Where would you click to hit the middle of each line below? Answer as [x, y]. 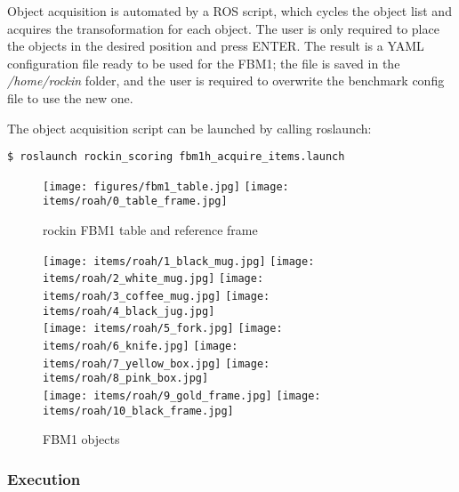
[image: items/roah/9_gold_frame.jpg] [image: [182, 395]
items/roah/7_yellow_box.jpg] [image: [157, 363]
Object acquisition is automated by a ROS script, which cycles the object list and [229, 11]
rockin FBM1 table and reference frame [150, 230]
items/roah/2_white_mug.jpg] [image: [153, 279]
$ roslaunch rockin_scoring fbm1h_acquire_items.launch [176, 157]
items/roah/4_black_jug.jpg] [129, 311]
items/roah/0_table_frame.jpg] [135, 202]
